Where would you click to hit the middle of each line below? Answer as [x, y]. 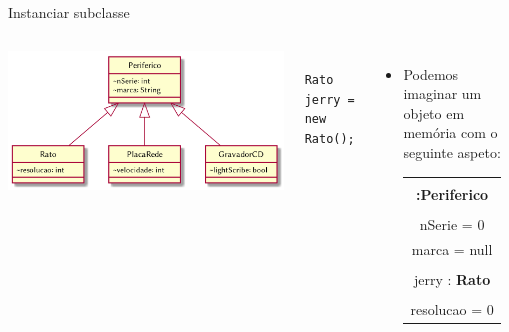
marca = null [452, 248]
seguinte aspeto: [452, 151]
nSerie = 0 [452, 223]
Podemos [431, 73]
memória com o [450, 132]
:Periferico [452, 193]
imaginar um [442, 93]
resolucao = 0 [452, 308]
